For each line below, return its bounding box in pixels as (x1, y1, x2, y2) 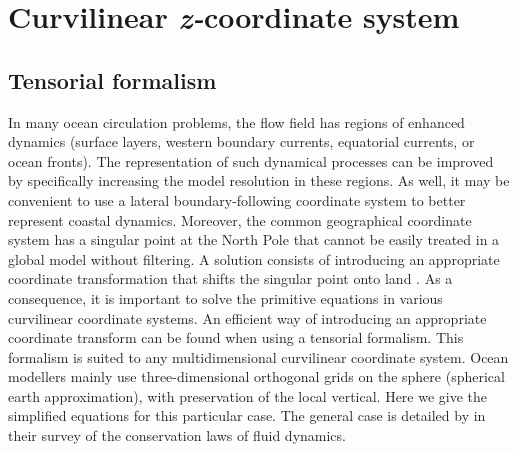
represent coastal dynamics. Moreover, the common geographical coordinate (8, 209, 472, 230)
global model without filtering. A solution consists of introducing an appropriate (8, 248, 500, 269)
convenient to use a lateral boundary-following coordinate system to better (8, 189, 466, 210)
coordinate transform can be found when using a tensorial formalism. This (8, 327, 464, 348)
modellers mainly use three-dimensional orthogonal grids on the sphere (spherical (8, 366, 505, 387)
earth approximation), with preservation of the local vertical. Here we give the (8, 385, 488, 406)
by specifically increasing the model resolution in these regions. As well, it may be (8, 170, 510, 191)
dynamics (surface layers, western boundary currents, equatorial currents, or (8, 131, 475, 152)
